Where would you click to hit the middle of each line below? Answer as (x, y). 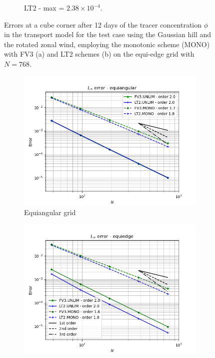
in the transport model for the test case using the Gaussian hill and (108, 34)
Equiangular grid (50, 212)
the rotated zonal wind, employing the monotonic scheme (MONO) (107, 44)
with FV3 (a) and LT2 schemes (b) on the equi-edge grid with (99, 54)
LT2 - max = (44, 8)
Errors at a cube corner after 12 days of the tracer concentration (103, 24)
